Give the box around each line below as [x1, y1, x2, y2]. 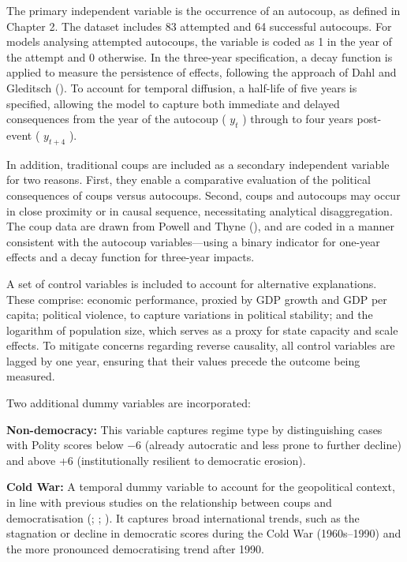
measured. [6, 368, 55, 384]
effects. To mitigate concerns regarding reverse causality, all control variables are [6, 337, 395, 354]
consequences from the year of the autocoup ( [6, 111, 226, 127]
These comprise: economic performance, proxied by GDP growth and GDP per [6, 290, 387, 307]
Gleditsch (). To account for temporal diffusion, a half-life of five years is [6, 79, 357, 96]
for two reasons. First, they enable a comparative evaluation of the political [6, 171, 371, 188]
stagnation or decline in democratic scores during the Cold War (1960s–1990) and [6, 525, 401, 541]
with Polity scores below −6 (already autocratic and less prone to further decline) [6, 436, 401, 453]
